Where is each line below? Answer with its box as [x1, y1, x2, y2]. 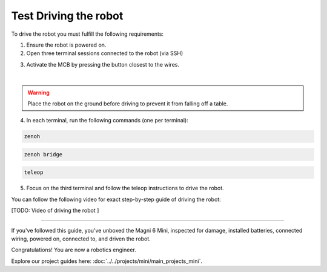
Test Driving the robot [11, 9, 124, 22]
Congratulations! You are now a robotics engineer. [11, 246, 136, 254]
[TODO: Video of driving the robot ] [11, 207, 99, 214]
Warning [27, 88, 50, 96]
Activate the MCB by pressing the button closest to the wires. [26, 61, 180, 68]
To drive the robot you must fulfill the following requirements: [11, 30, 163, 38]
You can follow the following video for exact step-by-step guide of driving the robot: [11, 196, 221, 203]
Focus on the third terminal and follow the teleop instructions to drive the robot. [26, 185, 224, 192]
